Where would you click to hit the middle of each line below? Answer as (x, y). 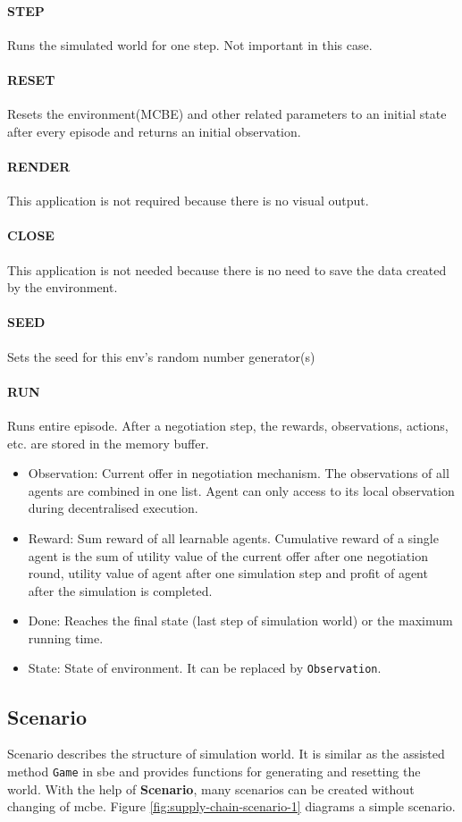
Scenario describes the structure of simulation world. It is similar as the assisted (226, 754)
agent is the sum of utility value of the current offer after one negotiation (228, 555)
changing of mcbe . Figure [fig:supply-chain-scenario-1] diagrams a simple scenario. (231, 806)
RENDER (39, 166)
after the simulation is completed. (120, 590)
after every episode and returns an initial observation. (154, 131)
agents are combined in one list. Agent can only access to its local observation (241, 490)
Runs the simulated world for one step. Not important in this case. (190, 44)
